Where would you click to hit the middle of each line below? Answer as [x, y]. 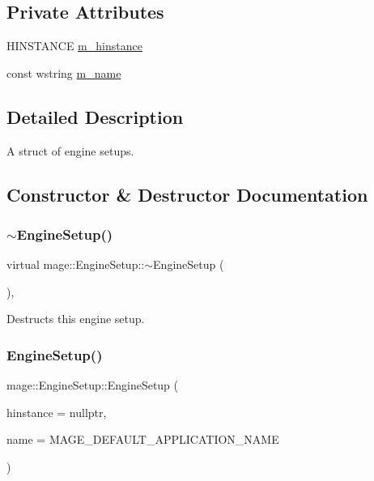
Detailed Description [95, 116]
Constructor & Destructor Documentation [187, 194]
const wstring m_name [64, 72]
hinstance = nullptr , [57, 412]
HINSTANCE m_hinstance [74, 46]
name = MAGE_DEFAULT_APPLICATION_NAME [143, 439]
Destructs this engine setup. [76, 319]
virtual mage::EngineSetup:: [76, 264]
